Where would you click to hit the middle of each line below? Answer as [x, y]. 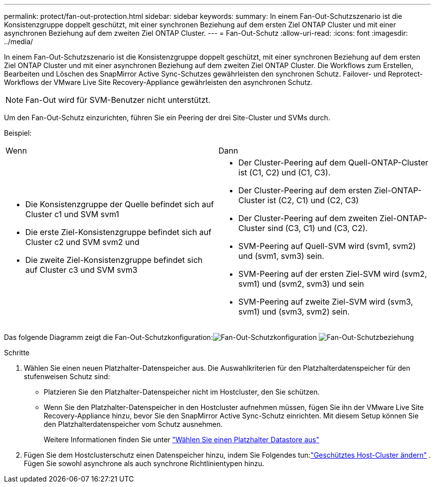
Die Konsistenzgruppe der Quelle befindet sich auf [120, 204]
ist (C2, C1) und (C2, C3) [313, 200]
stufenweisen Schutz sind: [67, 376]
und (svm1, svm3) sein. [281, 256]
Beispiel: [18, 133]
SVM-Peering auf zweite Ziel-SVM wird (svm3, [326, 302]
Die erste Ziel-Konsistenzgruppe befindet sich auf [118, 232]
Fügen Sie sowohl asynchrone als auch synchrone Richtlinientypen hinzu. [144, 463]
